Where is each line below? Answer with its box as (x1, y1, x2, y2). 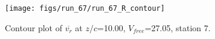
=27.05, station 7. (144, 21, 211, 34)
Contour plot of (5, 21, 62, 34)
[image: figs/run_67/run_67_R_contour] (5, 4, 165, 13)
